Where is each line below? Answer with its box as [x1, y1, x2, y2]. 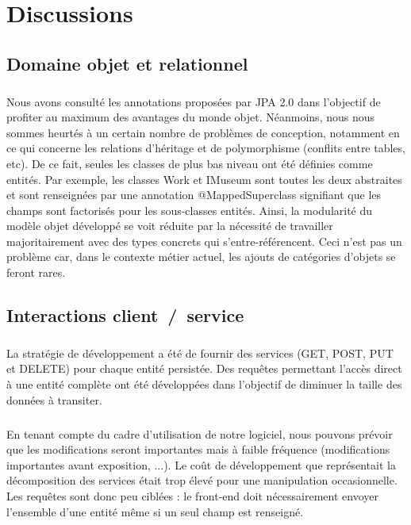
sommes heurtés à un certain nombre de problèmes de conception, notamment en [6, 124, 400, 140]
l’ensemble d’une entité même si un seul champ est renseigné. [6, 503, 304, 519]
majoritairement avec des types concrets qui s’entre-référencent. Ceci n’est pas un [6, 232, 402, 249]
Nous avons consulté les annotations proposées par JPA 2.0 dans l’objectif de [6, 93, 381, 109]
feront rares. [6, 264, 66, 281]
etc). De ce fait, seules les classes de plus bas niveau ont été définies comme [6, 155, 373, 171]
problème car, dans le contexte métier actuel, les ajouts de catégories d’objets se [6, 248, 396, 265]
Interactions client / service [6, 303, 244, 328]
